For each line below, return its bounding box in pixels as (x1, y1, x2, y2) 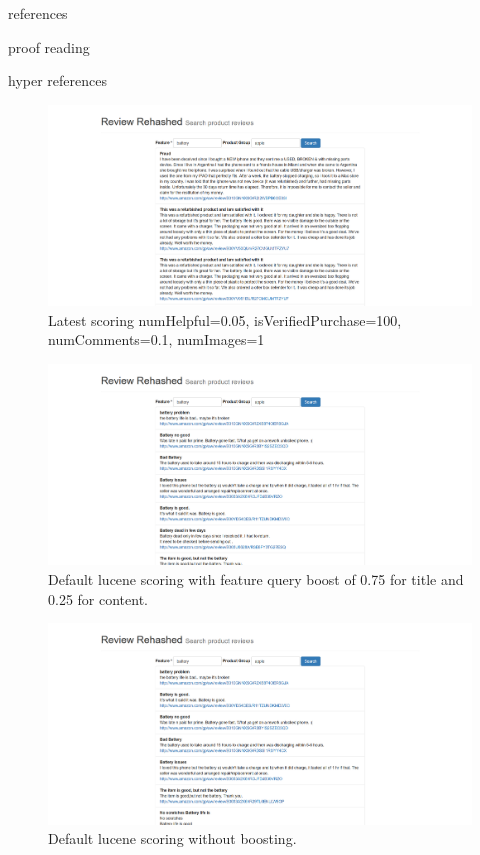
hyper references (8, 70, 107, 91)
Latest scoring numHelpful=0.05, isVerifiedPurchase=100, (48, 309, 402, 330)
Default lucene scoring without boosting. (48, 828, 297, 849)
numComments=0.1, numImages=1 (48, 329, 265, 350)
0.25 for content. (48, 588, 148, 609)
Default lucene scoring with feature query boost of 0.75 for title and (48, 569, 464, 589)
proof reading (8, 36, 90, 57)
